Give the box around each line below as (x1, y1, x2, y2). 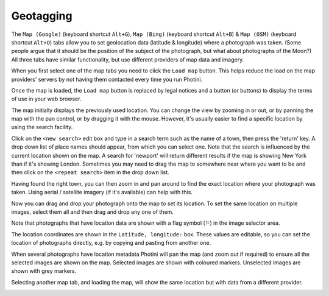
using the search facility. (11, 124, 73, 131)
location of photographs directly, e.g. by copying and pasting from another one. (11, 239, 211, 247)
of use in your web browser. (11, 95, 82, 103)
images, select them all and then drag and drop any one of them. (11, 208, 174, 216)
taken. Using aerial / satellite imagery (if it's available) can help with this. (11, 189, 193, 196)
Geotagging (11, 9, 73, 23)
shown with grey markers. (11, 267, 77, 275)
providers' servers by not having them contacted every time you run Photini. (11, 76, 203, 83)
